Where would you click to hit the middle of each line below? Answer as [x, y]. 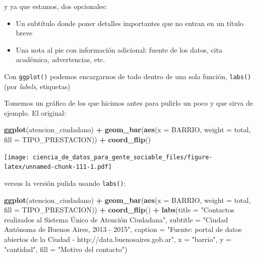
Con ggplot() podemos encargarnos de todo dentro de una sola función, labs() [128, 76]
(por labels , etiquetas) [37, 86]
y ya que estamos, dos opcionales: [56, 6]
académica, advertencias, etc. [60, 59]
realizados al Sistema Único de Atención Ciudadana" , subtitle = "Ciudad [116, 219]
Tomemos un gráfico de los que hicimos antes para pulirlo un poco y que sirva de [128, 103]
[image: [17, 157]
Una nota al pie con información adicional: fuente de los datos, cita [119, 49]
